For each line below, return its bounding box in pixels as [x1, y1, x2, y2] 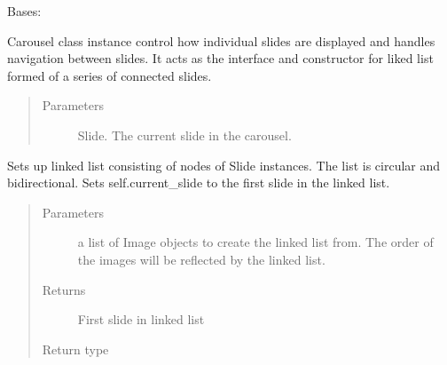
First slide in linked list [77, 310, 205, 329]
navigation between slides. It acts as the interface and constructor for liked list [7, 49, 434, 67]
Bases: [7, 2, 42, 20]
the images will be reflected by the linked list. [77, 250, 325, 268]
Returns [42, 280, 86, 298]
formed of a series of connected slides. [7, 66, 212, 84]
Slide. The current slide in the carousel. [77, 125, 292, 144]
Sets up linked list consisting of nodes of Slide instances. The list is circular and [7, 155, 441, 174]
